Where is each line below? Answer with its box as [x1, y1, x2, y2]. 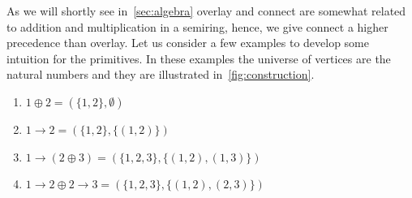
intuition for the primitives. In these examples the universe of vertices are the [6, 49, 391, 67]
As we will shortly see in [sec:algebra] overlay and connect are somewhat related [6, 2, 406, 19]
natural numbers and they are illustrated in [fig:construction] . [6, 66, 315, 83]
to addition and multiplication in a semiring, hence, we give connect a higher [6, 18, 388, 35]
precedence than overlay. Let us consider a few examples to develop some [6, 34, 369, 51]
